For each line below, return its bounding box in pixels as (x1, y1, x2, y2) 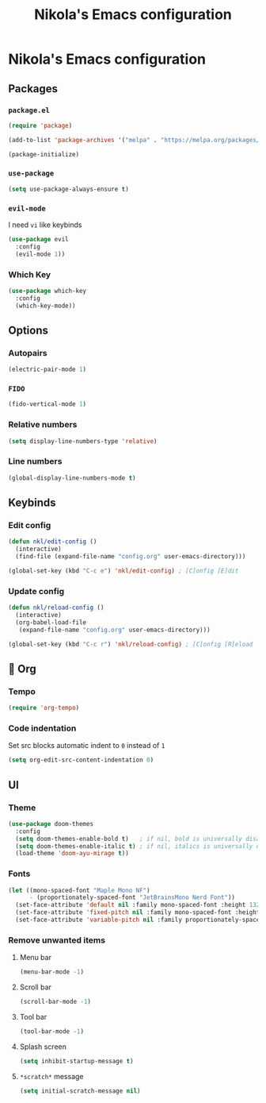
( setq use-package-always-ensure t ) (8, 185, 129, 193)
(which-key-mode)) (15, 302, 77, 310)
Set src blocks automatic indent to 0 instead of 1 (8, 741, 165, 750)
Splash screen (19, 1042, 67, 1051)
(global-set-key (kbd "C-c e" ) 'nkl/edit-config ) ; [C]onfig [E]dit (8, 566, 239, 575)
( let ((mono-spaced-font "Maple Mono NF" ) (8, 886, 150, 894)
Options (8, 323, 49, 337)
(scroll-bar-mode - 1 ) (19, 998, 92, 1006)
